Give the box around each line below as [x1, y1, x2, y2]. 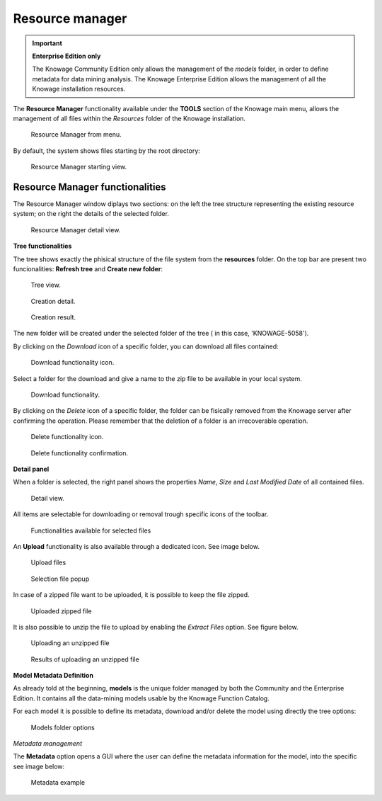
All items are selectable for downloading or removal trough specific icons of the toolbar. [13, 510, 269, 518]
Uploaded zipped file [30, 606, 92, 615]
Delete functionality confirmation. [30, 448, 129, 457]
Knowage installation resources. [32, 85, 126, 93]
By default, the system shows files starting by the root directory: [13, 146, 201, 155]
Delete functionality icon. [30, 433, 104, 441]
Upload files [30, 558, 66, 567]
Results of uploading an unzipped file [30, 655, 139, 664]
